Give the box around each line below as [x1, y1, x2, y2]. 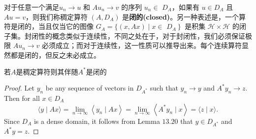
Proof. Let [4, 83, 34, 93]
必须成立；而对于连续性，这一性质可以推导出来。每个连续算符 [42, 40, 242, 50]
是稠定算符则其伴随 [16, 66, 78, 76]
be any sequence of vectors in [45, 83, 134, 93]
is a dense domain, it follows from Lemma [33, 116, 160, 126]
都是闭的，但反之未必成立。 [10, 49, 100, 60]
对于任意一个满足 [4, 2, 59, 12]
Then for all [4, 93, 40, 103]
